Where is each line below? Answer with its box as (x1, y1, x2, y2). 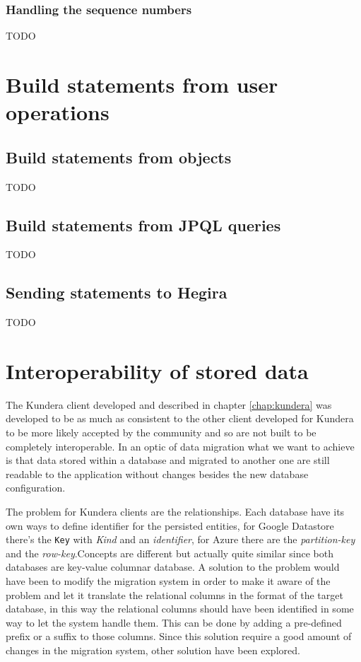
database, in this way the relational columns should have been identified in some (6, 601, 354, 616)
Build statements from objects (6, 146, 232, 168)
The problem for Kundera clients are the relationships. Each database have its (6, 504, 345, 519)
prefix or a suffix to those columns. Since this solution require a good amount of (6, 629, 352, 644)
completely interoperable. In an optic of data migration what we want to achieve (6, 439, 355, 453)
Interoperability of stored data (6, 356, 309, 385)
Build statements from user (6, 70, 278, 98)
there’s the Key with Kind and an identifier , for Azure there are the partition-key (6, 532, 355, 547)
